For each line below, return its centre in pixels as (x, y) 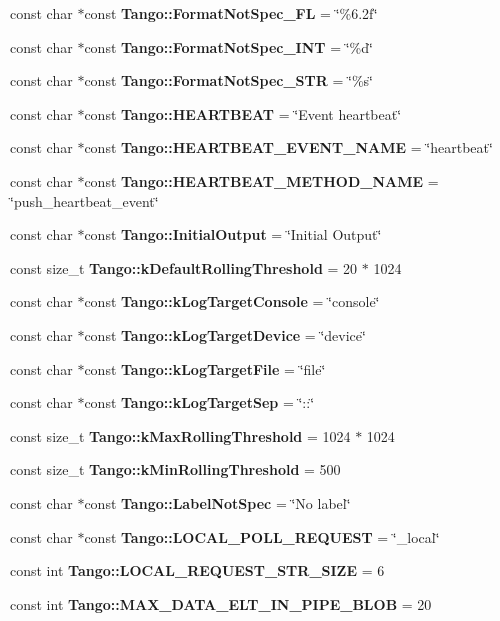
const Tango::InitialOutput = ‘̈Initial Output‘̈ (233, 234)
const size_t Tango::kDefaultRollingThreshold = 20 (184, 267)
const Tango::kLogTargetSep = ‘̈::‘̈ (199, 402)
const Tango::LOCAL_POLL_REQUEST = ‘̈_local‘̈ (262, 536)
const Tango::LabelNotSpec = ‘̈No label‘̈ (217, 502)
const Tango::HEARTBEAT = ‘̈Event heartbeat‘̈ (243, 113)
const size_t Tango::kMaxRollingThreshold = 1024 (180, 435)
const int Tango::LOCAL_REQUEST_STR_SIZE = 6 (197, 570)
